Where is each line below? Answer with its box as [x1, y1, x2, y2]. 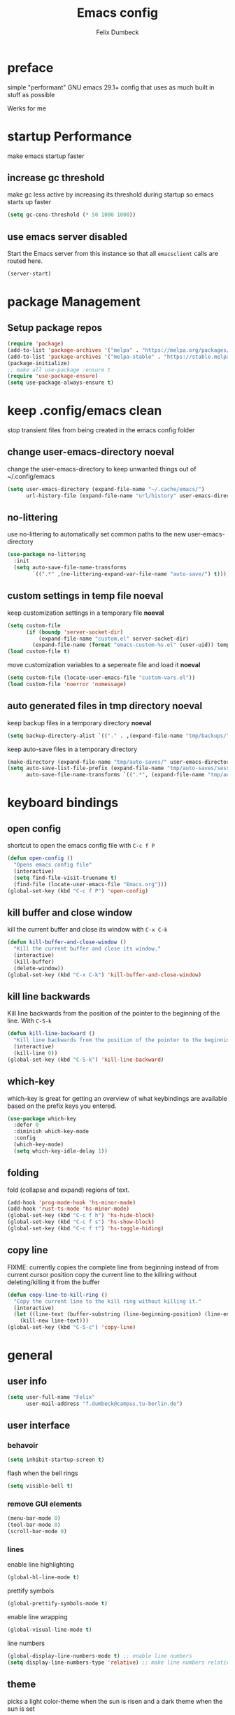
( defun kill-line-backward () [7, 1030, 96, 1037]
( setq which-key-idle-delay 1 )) [13, 1147, 108, 1155]
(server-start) [7, 271, 52, 278]
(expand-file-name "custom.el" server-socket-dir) [38, 635, 190, 642]
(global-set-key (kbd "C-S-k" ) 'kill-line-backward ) [7, 1056, 164, 1063]
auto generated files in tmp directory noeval [7, 700, 203, 712]
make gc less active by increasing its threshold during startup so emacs [7, 190, 215, 199]
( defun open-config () [7, 855, 73, 862]
